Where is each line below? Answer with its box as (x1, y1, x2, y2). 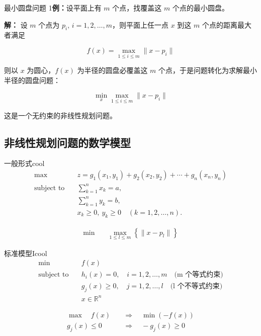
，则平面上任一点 (112, 19, 168, 30)
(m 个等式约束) (174, 271, 223, 279)
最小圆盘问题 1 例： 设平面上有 (4, 3, 102, 13)
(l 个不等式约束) (170, 283, 223, 290)
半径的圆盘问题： (4, 74, 60, 85)
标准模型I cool (4, 247, 47, 258)
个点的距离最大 (202, 19, 251, 30)
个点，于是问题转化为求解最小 (158, 65, 257, 75)
